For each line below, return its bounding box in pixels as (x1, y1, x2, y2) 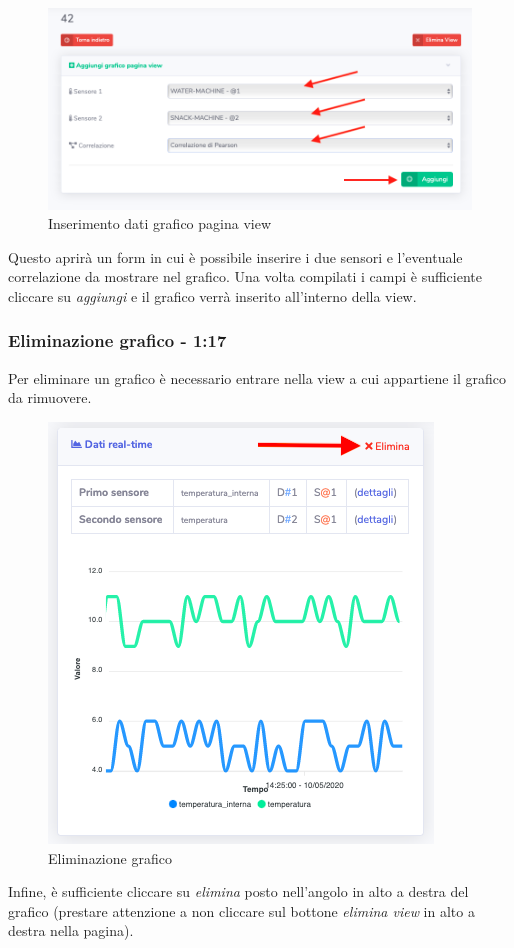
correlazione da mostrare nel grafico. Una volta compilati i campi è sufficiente (8, 266, 482, 287)
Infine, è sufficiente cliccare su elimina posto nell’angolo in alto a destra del (8, 881, 469, 902)
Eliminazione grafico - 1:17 (8, 328, 227, 353)
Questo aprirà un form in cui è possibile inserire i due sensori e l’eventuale (8, 246, 463, 267)
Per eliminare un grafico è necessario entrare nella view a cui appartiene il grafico (8, 367, 507, 388)
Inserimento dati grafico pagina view (48, 213, 271, 234)
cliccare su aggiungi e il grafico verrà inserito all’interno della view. (8, 285, 417, 306)
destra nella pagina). (8, 920, 134, 941)
